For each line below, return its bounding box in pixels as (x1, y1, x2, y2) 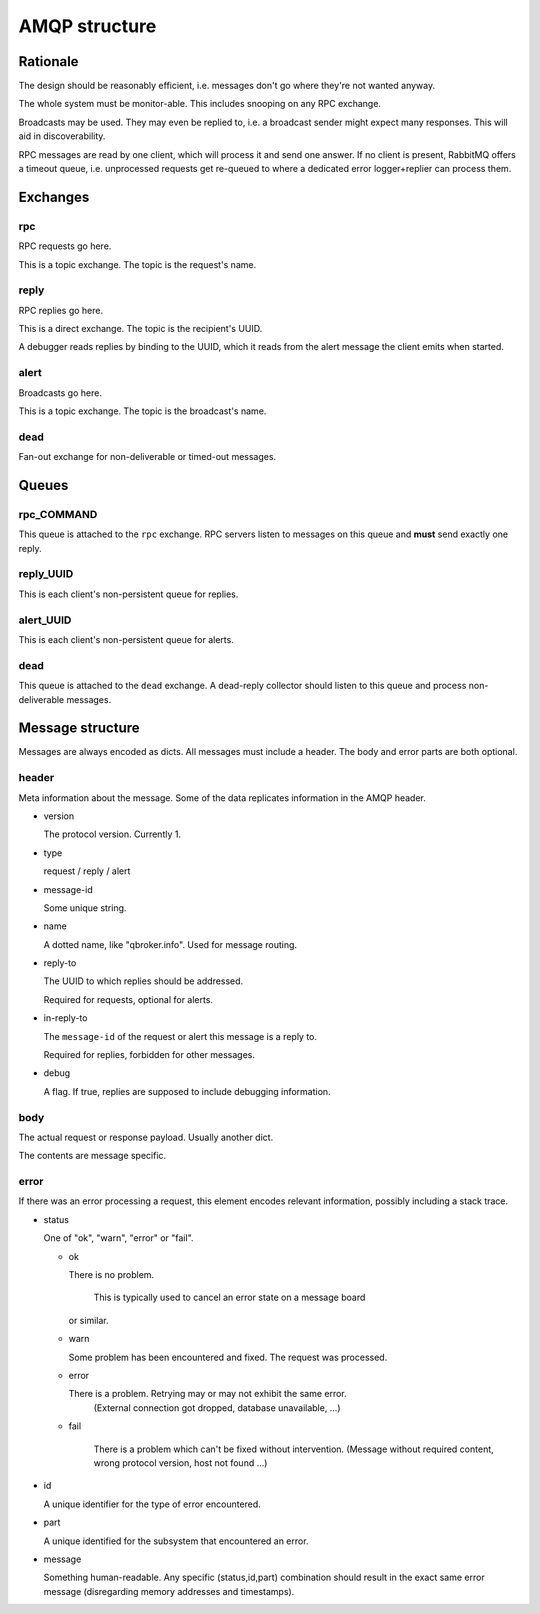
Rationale (18, 53, 79, 70)
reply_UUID (18, 567, 74, 581)
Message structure (18, 720, 140, 737)
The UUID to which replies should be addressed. (43, 975, 244, 987)
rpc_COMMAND (18, 507, 98, 521)
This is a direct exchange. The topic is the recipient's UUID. (18, 323, 263, 335)
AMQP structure (18, 15, 157, 37)
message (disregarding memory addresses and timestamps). (43, 1585, 295, 1597)
